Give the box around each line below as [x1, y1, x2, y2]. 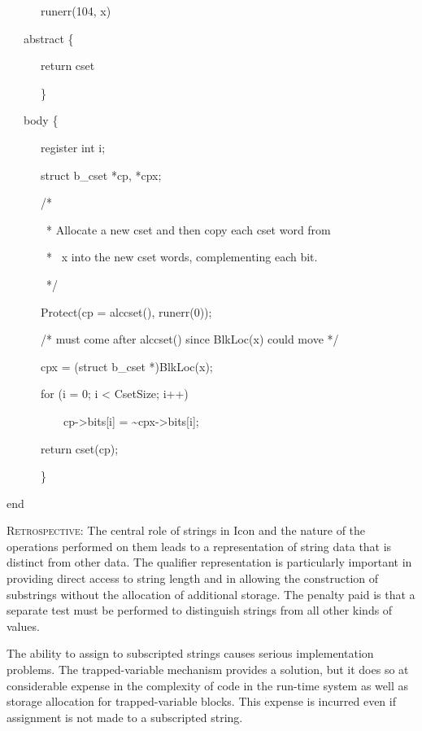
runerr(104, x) [40, 2, 111, 19]
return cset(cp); [40, 440, 119, 457]
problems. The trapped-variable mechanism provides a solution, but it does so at [7, 661, 409, 678]
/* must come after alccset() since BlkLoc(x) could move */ [40, 330, 339, 348]
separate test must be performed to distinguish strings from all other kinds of [7, 602, 393, 619]
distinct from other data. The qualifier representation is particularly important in [7, 554, 412, 571]
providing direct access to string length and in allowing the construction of [7, 570, 379, 587]
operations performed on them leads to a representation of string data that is [7, 537, 392, 554]
